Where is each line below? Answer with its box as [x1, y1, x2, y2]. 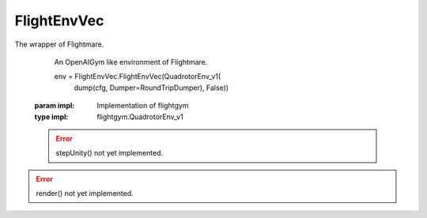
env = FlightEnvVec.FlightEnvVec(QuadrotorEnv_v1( [54, 72, 221, 81]
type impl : [34, 111, 69, 122]
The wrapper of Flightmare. [14, 39, 104, 49]
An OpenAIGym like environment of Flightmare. [54, 57, 208, 66]
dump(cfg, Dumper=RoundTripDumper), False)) [74, 83, 229, 92]
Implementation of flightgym [96, 101, 189, 111]
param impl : [34, 101, 75, 111]
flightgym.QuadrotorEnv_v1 [96, 111, 183, 122]
